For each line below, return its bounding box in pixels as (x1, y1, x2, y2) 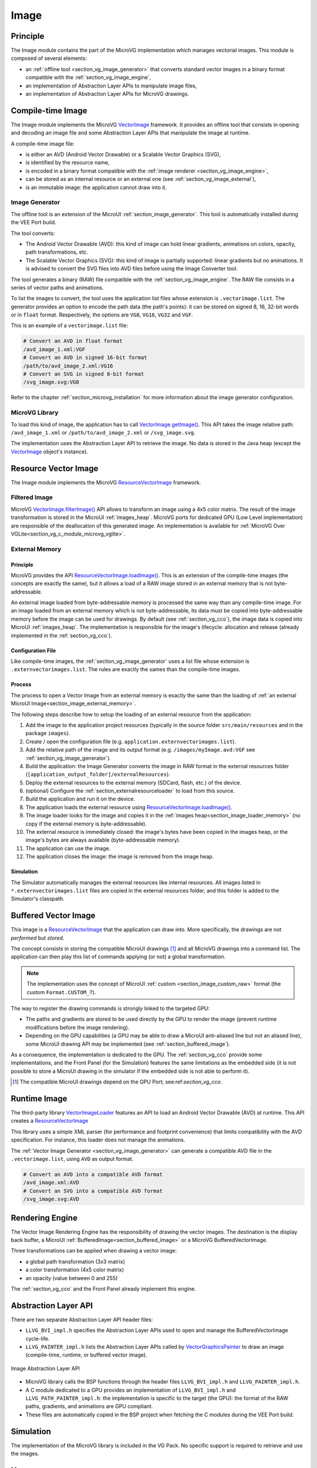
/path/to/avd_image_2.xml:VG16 (23, 362, 114, 369)
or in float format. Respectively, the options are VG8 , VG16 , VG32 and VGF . (11, 311, 193, 318)
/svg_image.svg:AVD (23, 1196, 79, 1203)
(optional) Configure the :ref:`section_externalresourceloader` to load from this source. (25, 787, 235, 794)
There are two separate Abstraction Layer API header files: (11, 1316, 153, 1323)
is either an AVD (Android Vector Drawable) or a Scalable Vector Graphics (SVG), (25, 151, 221, 158)
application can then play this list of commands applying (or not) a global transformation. (11, 953, 226, 960)
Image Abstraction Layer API (11, 1365, 80, 1372)
